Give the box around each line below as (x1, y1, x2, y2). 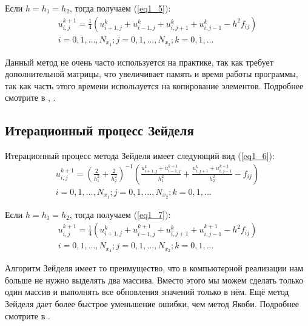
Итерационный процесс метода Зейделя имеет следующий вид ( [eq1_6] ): (5, 149, 275, 162)
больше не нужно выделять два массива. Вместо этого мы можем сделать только (5, 273, 303, 286)
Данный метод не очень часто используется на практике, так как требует (5, 55, 273, 68)
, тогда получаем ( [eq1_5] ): (69, 2, 171, 14)
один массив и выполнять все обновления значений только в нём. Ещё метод (5, 285, 289, 298)
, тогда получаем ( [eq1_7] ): (69, 208, 171, 220)
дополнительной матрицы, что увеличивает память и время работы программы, (5, 67, 298, 80)
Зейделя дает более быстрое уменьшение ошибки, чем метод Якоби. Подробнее (5, 297, 300, 310)
